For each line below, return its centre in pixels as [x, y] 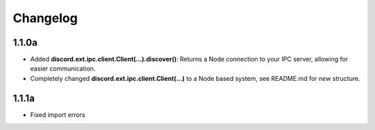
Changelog [45, 18]
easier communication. [63, 68]
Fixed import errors [58, 115]
